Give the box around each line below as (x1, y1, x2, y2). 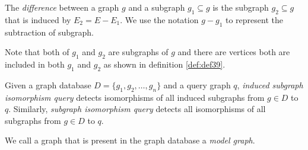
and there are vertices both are (177, 46, 290, 58)
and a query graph (163, 78, 231, 91)
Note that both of (5, 46, 69, 58)
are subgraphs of (108, 46, 169, 58)
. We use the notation (120, 13, 199, 25)
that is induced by (5, 13, 71, 25)
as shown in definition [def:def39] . (103, 58, 226, 70)
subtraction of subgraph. (5, 25, 94, 38)
